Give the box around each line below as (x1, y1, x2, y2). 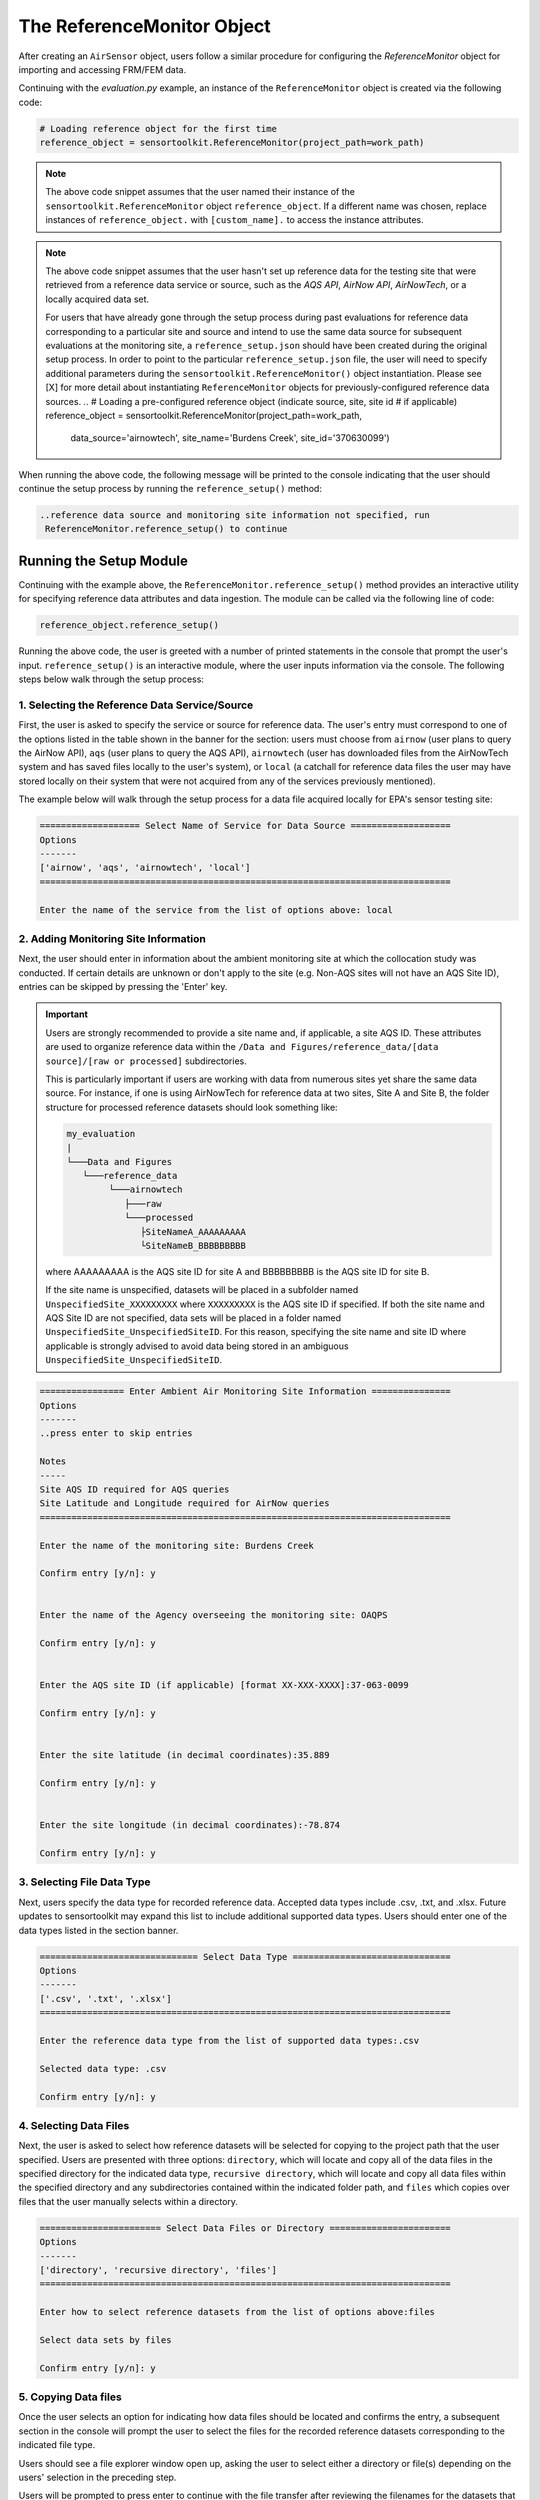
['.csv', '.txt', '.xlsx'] (39, 1993, 172, 2004)
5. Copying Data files (18, 2390, 122, 2404)
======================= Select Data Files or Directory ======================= (39, 2222, 452, 2234)
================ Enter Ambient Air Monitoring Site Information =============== (39, 1386, 452, 1397)
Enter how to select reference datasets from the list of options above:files (39, 2306, 435, 2318)
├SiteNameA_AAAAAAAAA (140, 1226, 247, 1237)
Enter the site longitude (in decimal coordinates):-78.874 (39, 1820, 341, 1831)
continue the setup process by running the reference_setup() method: (18, 483, 322, 495)
